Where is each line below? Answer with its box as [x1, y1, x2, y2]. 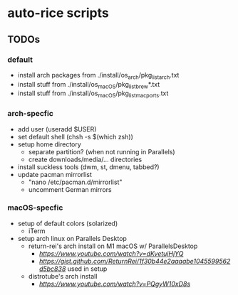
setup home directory [17, 140, 82, 149]
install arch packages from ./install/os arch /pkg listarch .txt [17, 70, 180, 81]
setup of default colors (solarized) [17, 219, 118, 227]
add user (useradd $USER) [17, 124, 97, 133]
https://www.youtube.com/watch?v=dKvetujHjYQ [38, 249, 184, 257]
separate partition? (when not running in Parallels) [28, 147, 176, 156]
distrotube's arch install [28, 272, 98, 280]
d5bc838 [38, 264, 66, 273]
